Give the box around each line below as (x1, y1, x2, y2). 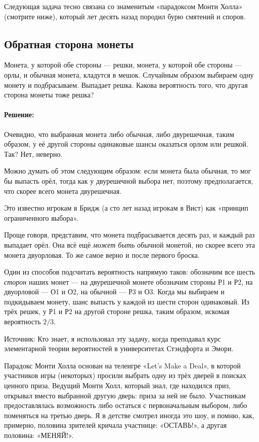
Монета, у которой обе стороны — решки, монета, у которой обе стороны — (4, 59, 242, 70)
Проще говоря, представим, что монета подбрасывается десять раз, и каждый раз (4, 229, 255, 240)
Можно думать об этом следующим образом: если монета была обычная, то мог (4, 165, 251, 176)
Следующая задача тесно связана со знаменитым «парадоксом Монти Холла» (4, 1, 243, 11)
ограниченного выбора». (4, 212, 79, 223)
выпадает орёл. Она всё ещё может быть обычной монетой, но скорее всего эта (4, 239, 255, 250)
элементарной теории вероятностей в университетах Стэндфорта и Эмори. (4, 343, 234, 354)
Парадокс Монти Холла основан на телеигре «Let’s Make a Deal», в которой (4, 360, 241, 370)
